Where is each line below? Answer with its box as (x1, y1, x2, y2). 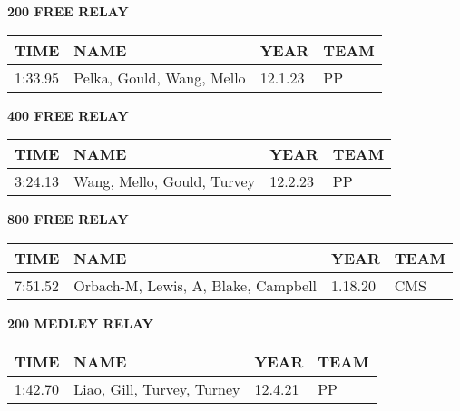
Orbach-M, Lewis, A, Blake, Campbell (73, 274, 318, 296)
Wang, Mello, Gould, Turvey (73, 171, 256, 192)
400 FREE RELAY (7, 105, 129, 124)
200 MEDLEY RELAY (7, 313, 153, 332)
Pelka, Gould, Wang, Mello (73, 66, 246, 88)
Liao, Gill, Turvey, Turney (73, 378, 240, 400)
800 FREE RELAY (7, 210, 129, 229)
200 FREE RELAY (7, 2, 129, 20)
